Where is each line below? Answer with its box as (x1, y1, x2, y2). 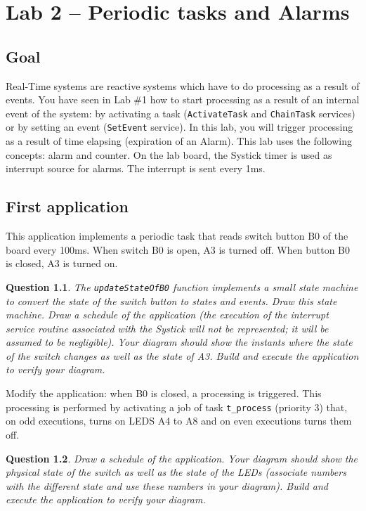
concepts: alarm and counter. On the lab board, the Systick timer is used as (6, 147, 332, 162)
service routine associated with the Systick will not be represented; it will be (6, 321, 329, 335)
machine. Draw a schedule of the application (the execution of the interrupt (6, 307, 329, 322)
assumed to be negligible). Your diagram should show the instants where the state (6, 335, 353, 349)
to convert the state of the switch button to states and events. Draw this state (6, 293, 337, 308)
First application (6, 195, 129, 217)
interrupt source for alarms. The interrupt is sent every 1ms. (6, 161, 266, 176)
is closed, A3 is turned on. (6, 256, 118, 271)
